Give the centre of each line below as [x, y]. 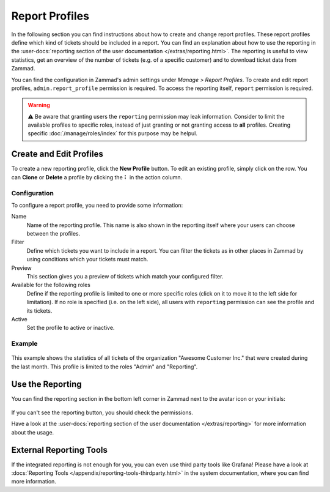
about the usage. [33, 432]
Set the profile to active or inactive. [71, 328]
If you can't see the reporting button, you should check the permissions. [102, 412]
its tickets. [39, 311]
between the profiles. [53, 234]
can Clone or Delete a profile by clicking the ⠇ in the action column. [97, 177]
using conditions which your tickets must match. [87, 259]
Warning [39, 105]
